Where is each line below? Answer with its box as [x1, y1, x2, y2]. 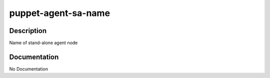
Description [9, 26, 47, 35]
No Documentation [9, 65, 48, 72]
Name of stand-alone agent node [9, 40, 78, 46]
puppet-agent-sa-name [9, 7, 110, 18]
